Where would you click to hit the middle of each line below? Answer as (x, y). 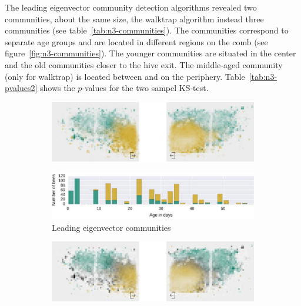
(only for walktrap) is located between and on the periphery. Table (125, 76)
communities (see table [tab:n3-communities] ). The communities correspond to (147, 30)
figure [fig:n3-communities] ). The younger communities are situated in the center (150, 53)
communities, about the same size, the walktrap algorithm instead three (134, 19)
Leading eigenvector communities (111, 227)
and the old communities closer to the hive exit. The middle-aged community (144, 64)
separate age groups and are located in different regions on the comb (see (136, 41)
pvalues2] (21, 88)
